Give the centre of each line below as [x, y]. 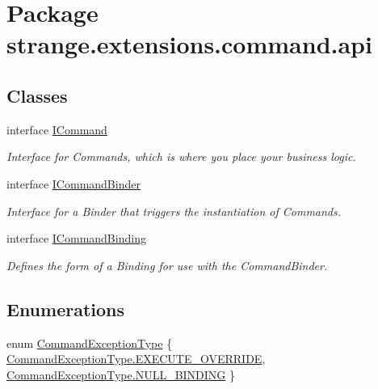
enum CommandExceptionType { [90, 342]
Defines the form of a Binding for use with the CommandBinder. [167, 265]
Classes [37, 95]
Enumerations [66, 309]
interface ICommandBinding [76, 238]
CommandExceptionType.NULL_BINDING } [121, 374]
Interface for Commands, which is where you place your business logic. [181, 156]
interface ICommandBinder [73, 183]
